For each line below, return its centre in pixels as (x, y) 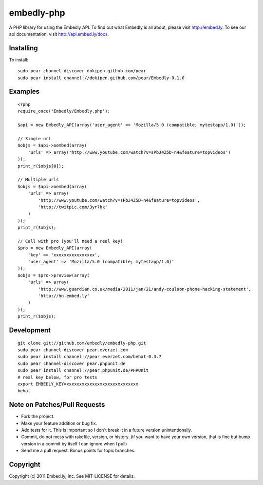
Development (30, 330)
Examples (24, 92)
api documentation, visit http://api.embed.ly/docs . (59, 34)
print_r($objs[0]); (41, 166)
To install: (19, 60)
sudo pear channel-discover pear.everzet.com (73, 350)
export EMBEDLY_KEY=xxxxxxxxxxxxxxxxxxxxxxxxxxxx (78, 384)
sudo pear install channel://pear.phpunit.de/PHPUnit (83, 370)
